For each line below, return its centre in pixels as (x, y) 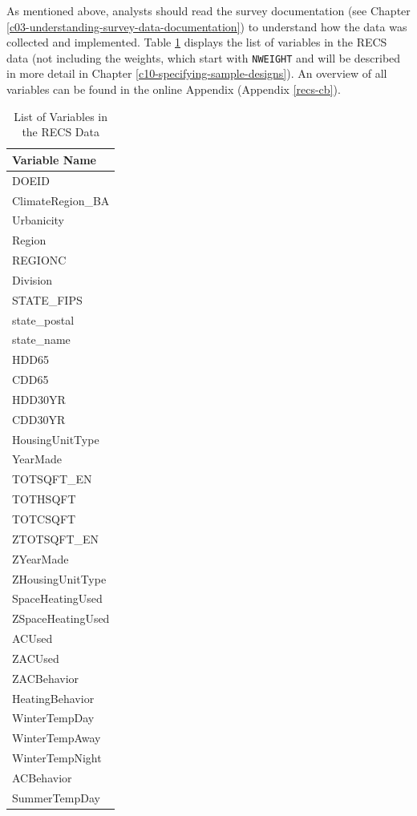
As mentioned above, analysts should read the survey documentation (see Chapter (208, 10)
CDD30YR (39, 419)
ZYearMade (40, 558)
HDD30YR (39, 399)
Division (32, 279)
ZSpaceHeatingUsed (61, 618)
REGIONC (39, 260)
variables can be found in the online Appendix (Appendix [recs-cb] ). (174, 89)
